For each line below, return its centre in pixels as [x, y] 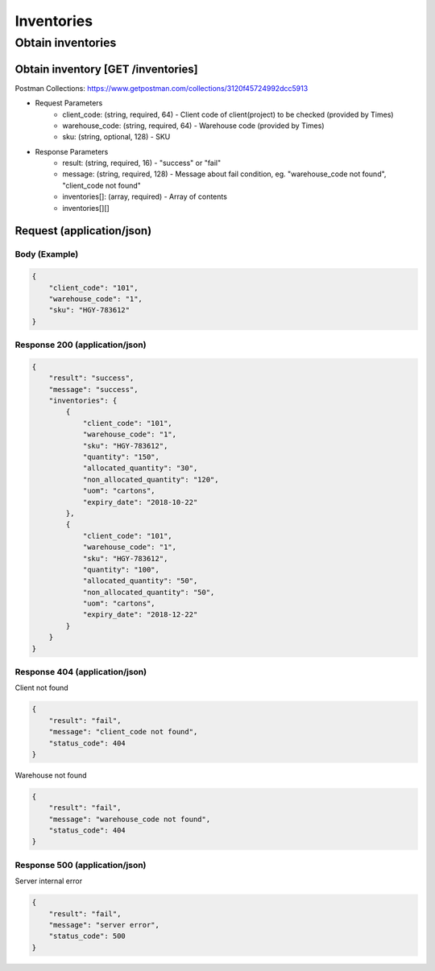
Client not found [41, 688]
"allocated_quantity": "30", [140, 468]
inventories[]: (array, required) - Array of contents [145, 196]
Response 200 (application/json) [81, 345]
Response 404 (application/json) [81, 672]
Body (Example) [47, 254]
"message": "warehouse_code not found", [130, 819]
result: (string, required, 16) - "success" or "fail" [142, 163]
